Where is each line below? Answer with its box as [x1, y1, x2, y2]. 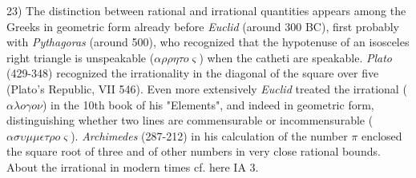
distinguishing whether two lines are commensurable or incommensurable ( [6, 112, 374, 129]
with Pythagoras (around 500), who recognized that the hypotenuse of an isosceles [6, 34, 410, 50]
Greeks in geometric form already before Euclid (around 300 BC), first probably [6, 18, 399, 34]
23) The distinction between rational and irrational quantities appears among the [6, 2, 406, 18]
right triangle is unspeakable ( [6, 49, 155, 65]
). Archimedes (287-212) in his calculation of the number [71, 127, 348, 144]
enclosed [361, 127, 402, 144]
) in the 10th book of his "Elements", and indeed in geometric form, [42, 96, 374, 113]
